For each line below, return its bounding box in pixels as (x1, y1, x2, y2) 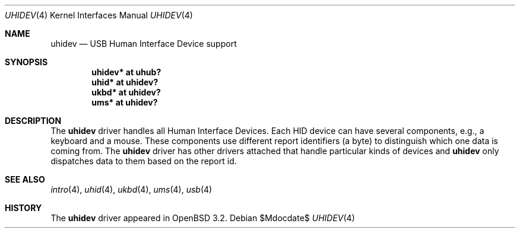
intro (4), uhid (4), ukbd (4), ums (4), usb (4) (50, 184, 213, 194)
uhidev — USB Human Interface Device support (50, 39, 237, 49)
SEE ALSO (5, 174, 45, 184)
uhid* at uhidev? (91, 77, 158, 87)
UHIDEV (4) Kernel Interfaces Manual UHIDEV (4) (5, 10, 193, 20)
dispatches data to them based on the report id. (50, 156, 237, 166)
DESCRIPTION (5, 116, 62, 126)
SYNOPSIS (5, 57, 48, 67)
